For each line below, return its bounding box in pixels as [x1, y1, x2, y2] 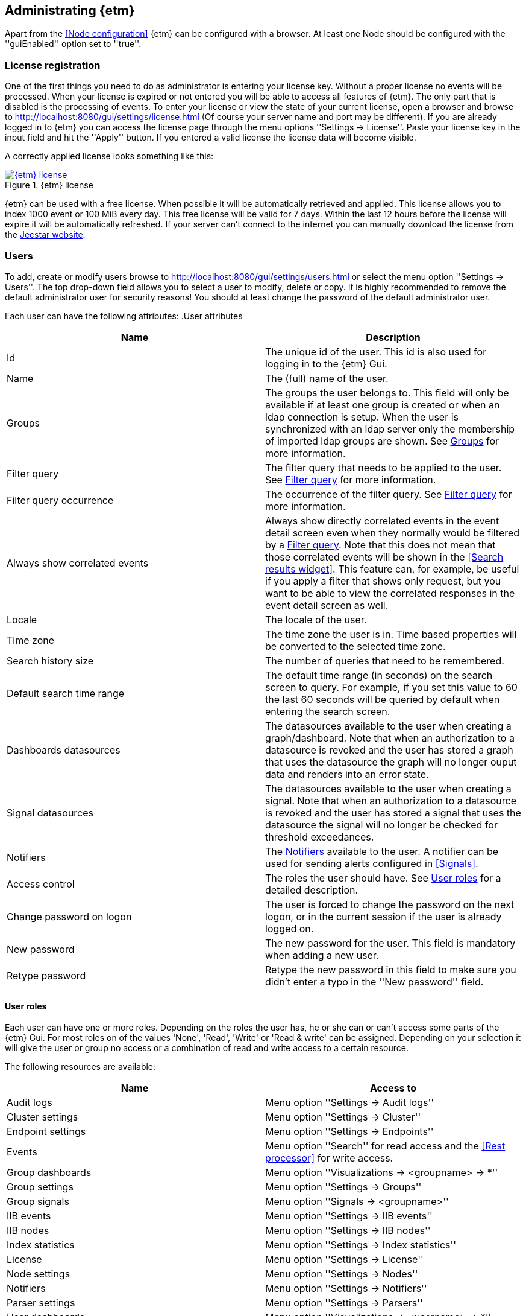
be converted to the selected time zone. [265, 640, 446, 652]
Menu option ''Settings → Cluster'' [265, 1111, 421, 1124]
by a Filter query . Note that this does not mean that [265, 538, 496, 551]
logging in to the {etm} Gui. [265, 357, 387, 370]
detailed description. [265, 883, 358, 896]
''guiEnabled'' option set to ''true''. [5, 39, 142, 49]
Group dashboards [7, 1166, 92, 1179]
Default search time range [7, 687, 125, 699]
